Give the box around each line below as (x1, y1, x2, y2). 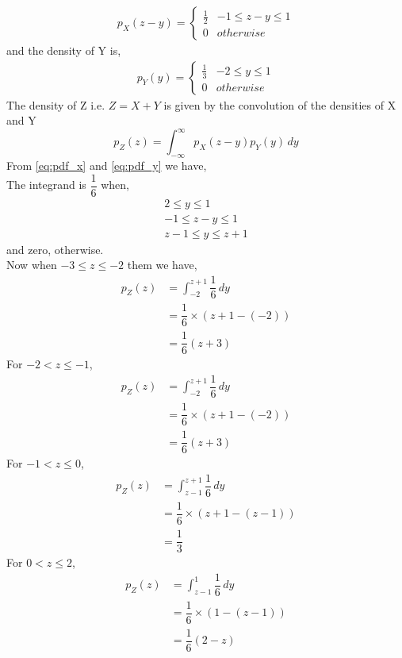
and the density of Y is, (6, 42, 121, 59)
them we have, (127, 256, 197, 273)
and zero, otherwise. (6, 240, 104, 257)
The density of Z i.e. (6, 96, 105, 113)
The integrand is (6, 176, 86, 193)
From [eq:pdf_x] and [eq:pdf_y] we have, (6, 157, 207, 174)
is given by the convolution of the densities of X (163, 96, 396, 113)
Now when (6, 256, 57, 273)
